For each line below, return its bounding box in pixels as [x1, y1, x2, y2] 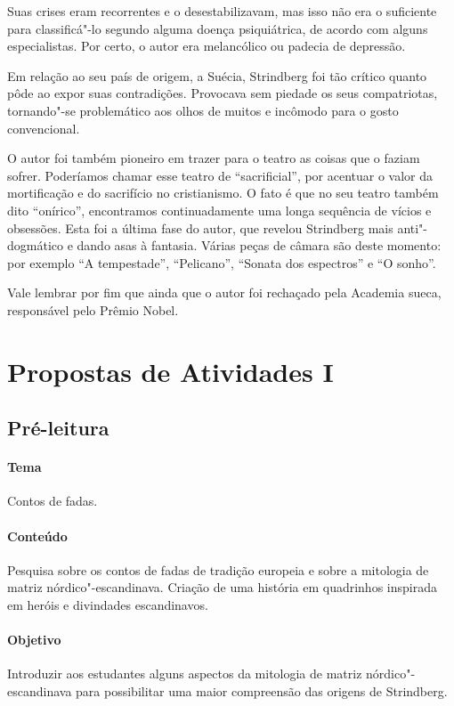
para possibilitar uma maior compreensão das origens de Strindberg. [76, 682, 448, 701]
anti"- [397, 218, 428, 237]
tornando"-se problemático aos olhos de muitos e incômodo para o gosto [7, 101, 399, 119]
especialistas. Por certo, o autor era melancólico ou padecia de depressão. [7, 37, 406, 55]
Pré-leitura [7, 414, 109, 442]
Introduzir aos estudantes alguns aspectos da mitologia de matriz [7, 664, 362, 683]
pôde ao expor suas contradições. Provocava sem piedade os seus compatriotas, [7, 84, 438, 102]
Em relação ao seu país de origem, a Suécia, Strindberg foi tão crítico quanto [7, 66, 427, 85]
